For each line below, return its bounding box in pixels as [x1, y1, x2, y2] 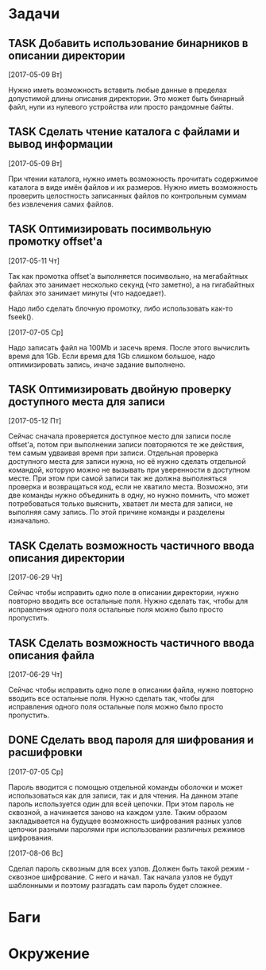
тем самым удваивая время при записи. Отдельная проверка [8, 448, 218, 458]
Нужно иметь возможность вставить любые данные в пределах [8, 85, 228, 95]
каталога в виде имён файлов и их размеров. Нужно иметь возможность [8, 182, 258, 191]
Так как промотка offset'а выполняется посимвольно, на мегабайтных [8, 271, 249, 280]
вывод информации [8, 137, 114, 151]
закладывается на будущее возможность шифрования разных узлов [8, 816, 242, 825]
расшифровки [8, 746, 83, 759]
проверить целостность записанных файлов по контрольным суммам [8, 191, 248, 200]
